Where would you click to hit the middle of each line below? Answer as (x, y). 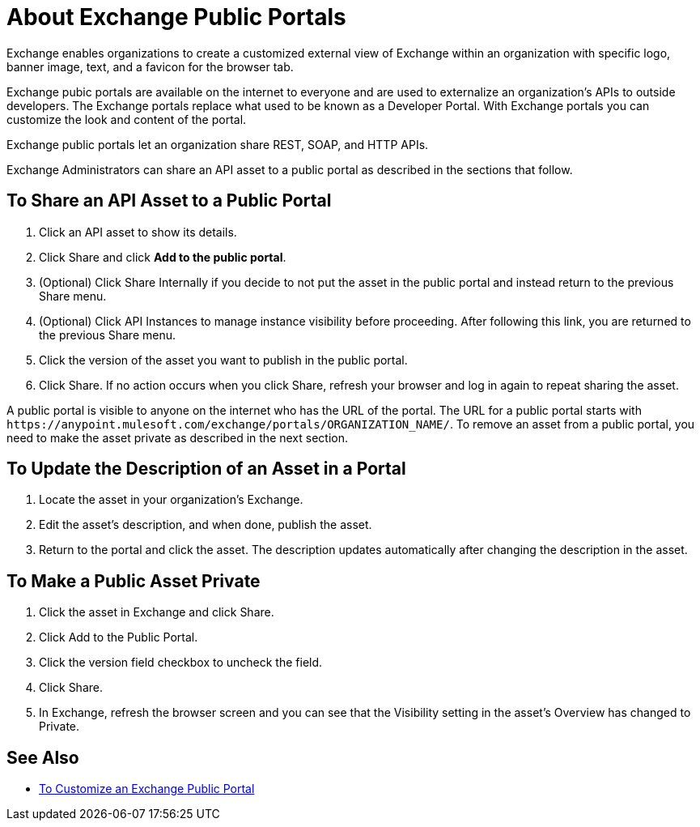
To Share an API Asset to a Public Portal (169, 201)
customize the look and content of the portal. (127, 119)
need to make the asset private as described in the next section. (178, 437)
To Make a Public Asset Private (134, 581)
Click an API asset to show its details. (138, 232)
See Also (43, 757)
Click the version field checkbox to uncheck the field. (181, 663)
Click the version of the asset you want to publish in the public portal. (223, 360)
